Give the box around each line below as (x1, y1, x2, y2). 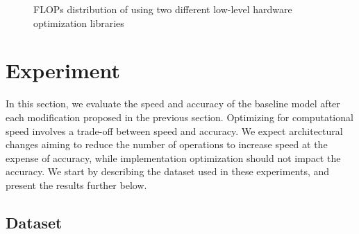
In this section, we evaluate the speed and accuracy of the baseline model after (6, 96, 340, 111)
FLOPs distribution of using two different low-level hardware (33, 2, 292, 16)
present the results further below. (6, 177, 147, 192)
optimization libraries (33, 15, 124, 30)
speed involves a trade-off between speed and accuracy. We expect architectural (6, 123, 343, 138)
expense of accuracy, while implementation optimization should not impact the (6, 150, 341, 165)
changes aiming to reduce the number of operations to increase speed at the (6, 137, 328, 152)
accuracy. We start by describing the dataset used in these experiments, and (6, 164, 330, 179)
